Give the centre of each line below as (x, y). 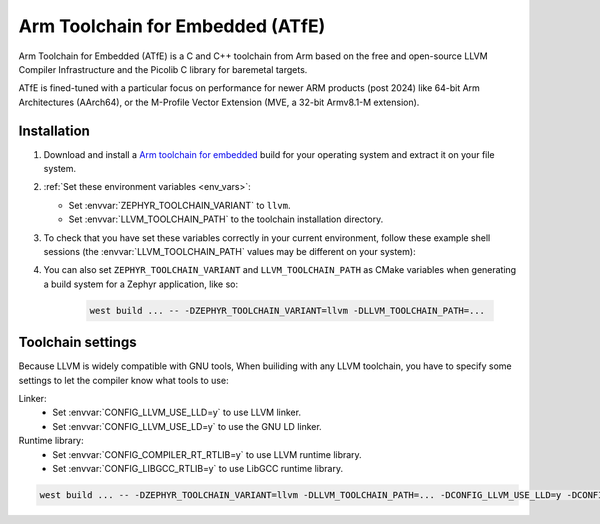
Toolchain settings (77, 342)
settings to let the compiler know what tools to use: (123, 380)
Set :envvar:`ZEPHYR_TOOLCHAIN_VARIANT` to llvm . (179, 205)
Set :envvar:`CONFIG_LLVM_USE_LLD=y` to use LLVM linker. (177, 412)
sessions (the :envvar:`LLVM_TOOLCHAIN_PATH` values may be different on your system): (229, 251)
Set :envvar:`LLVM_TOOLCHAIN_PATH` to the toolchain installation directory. (226, 219)
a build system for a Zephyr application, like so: (141, 284)
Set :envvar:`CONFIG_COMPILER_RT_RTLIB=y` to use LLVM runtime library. (207, 454)
